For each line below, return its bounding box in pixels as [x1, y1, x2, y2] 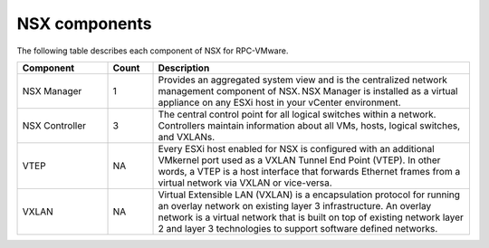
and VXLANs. [158, 130, 216, 143]
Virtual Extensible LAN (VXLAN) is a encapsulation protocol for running [158, 188, 461, 201]
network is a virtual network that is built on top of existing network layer [158, 211, 464, 224]
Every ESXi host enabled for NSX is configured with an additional [158, 142, 435, 155]
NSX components [16, 14, 152, 33]
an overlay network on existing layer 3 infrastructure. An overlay [158, 199, 432, 212]
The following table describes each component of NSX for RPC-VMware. [16, 45, 289, 56]
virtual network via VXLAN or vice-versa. [158, 176, 332, 189]
